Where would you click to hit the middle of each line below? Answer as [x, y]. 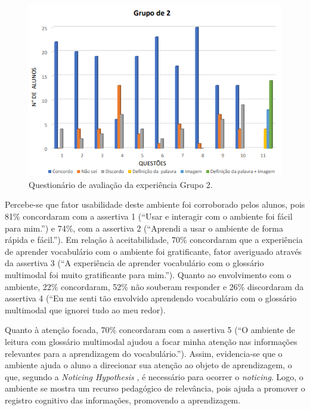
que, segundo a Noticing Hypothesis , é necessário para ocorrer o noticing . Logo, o [154, 376]
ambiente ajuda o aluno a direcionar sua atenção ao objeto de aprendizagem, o [148, 365]
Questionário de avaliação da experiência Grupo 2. [121, 184]
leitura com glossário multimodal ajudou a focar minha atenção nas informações [151, 341]
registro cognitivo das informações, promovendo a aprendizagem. [123, 400]
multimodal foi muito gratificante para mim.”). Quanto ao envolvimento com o [148, 274]
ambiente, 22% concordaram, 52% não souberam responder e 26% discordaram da [154, 286]
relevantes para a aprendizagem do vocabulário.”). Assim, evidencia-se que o [144, 353]
